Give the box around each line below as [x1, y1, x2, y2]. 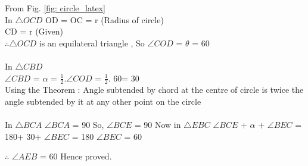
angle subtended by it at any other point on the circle [5, 95, 201, 107]
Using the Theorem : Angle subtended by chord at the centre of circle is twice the [5, 83, 304, 96]
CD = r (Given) [5, 25, 63, 37]
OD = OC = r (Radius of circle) [45, 13, 164, 26]
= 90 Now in [134, 118, 181, 131]
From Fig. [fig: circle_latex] [5, 2, 105, 14]
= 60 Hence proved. [39, 150, 112, 162]
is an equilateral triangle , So [39, 36, 145, 49]
